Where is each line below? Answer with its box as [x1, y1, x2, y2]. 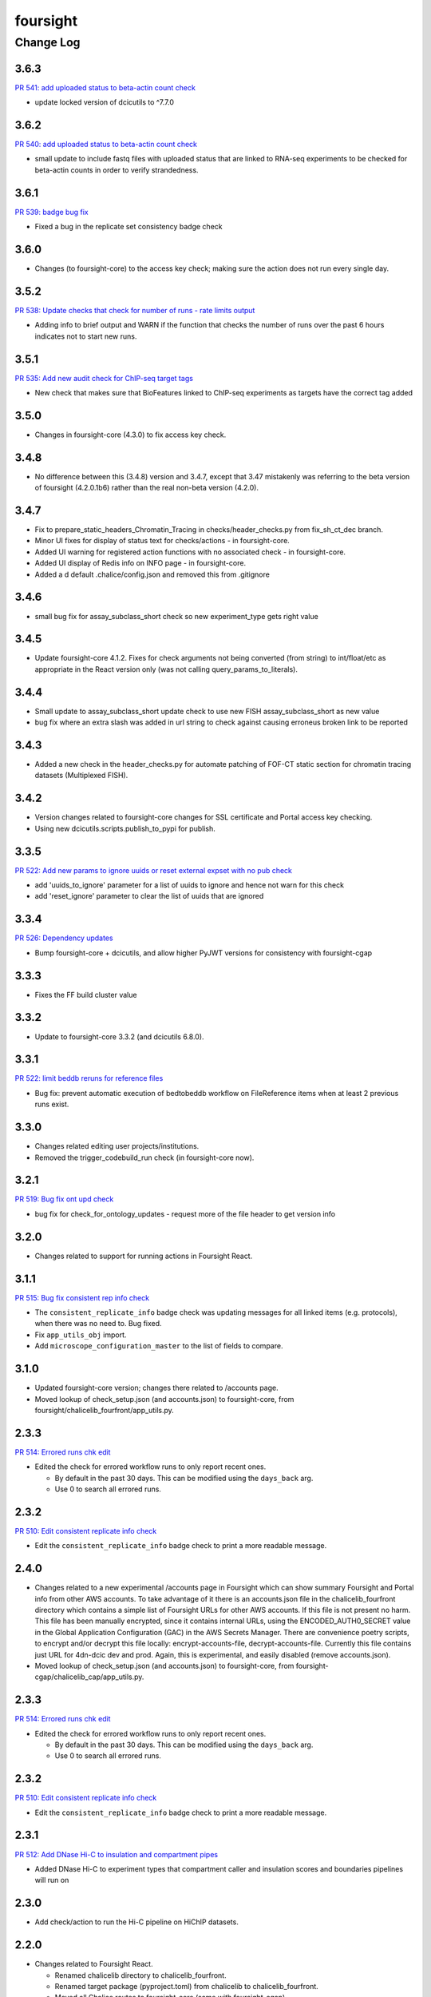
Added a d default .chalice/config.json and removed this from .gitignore [34, 570, 271, 579]
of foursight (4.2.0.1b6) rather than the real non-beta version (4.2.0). [34, 483, 259, 493]
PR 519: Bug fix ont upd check [14, 1194, 114, 1204]
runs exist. [34, 1099, 69, 1110]
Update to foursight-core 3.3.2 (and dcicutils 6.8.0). [34, 1031, 204, 1042]
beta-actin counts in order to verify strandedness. [34, 165, 199, 175]
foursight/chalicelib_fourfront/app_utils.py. [34, 1405, 175, 1415]
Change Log [14, 35, 81, 50]
